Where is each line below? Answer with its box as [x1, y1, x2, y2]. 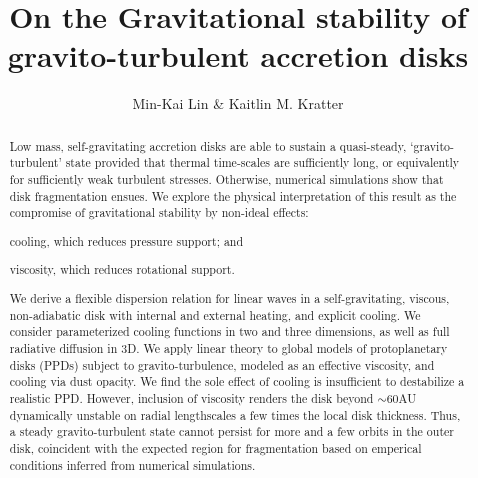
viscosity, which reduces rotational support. [9, 261, 235, 278]
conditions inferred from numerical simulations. [9, 456, 256, 473]
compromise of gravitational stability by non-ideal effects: [9, 204, 309, 221]
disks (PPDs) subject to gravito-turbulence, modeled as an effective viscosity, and [9, 356, 435, 373]
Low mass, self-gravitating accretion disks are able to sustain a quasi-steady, [9, 137, 407, 154]
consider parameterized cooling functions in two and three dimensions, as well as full [9, 323, 450, 340]
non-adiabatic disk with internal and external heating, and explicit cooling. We [9, 306, 421, 323]
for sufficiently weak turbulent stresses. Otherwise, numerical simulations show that [9, 171, 444, 188]
